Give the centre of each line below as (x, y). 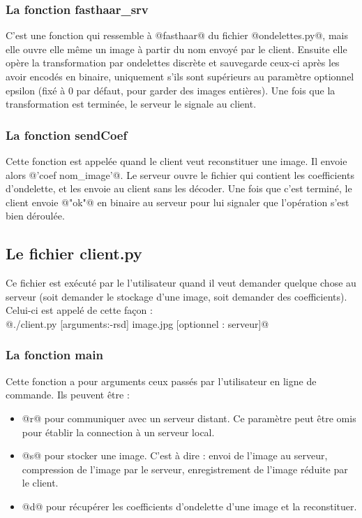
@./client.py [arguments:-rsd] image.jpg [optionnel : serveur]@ (137, 323)
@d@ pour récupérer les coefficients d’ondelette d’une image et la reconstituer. (189, 506)
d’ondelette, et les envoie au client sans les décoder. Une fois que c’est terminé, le (179, 188)
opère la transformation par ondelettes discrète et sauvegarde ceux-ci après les (173, 63)
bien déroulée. (35, 216)
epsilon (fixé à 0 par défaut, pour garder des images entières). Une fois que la (171, 90)
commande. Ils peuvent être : (68, 395)
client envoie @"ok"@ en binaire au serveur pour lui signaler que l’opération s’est (178, 202)
